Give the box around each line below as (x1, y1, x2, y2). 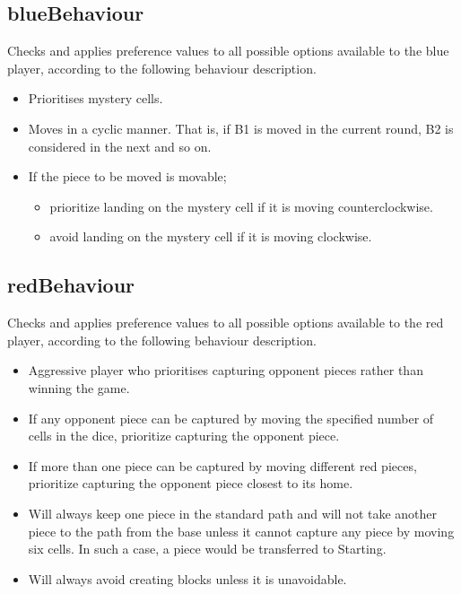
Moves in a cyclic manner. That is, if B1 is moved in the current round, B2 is (28, 118, 454, 137)
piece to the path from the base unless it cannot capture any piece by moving (28, 521, 455, 540)
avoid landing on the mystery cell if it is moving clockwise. (49, 227, 372, 246)
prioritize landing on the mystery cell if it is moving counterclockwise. (49, 197, 433, 215)
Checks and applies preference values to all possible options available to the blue (7, 41, 449, 60)
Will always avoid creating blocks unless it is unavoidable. (28, 569, 347, 588)
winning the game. (28, 378, 130, 397)
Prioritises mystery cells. (28, 89, 163, 108)
